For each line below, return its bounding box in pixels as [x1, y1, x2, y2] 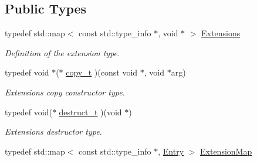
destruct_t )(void [59, 105, 122, 118]
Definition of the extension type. [5, 46, 120, 59]
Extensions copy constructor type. [5, 85, 125, 98]
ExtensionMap [200, 145, 252, 157]
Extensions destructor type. [5, 125, 102, 138]
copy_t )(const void [66, 66, 138, 78]
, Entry [158, 145, 184, 157]
